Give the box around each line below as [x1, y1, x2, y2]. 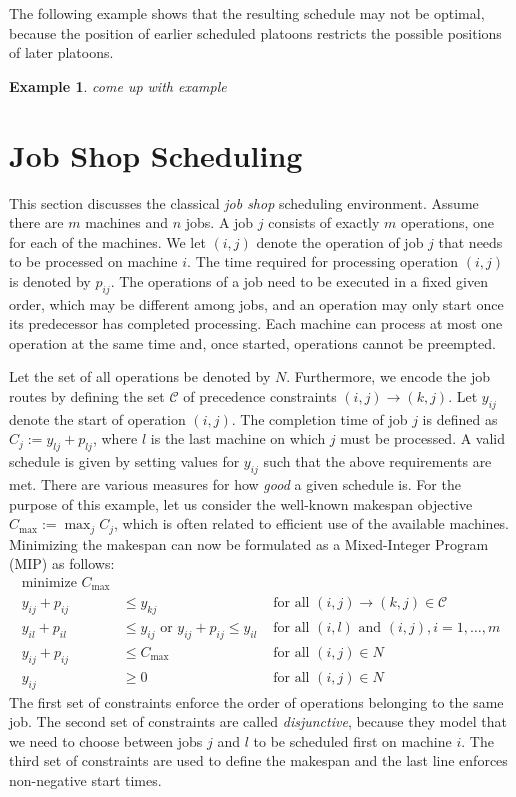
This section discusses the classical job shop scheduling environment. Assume [9, 192, 479, 213]
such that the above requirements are [263, 451, 492, 472]
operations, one [400, 212, 495, 233]
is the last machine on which [150, 428, 326, 449]
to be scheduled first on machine [253, 730, 452, 751]
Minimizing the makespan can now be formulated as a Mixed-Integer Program [9, 533, 489, 554]
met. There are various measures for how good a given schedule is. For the [9, 474, 461, 495]
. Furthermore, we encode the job [286, 366, 490, 387]
